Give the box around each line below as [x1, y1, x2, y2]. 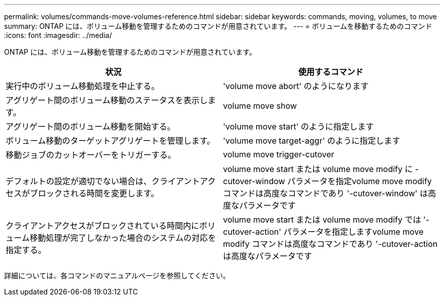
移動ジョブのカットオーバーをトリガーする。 [6, 150, 176, 160]
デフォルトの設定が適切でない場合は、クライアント [6, 176, 200, 186]
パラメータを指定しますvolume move [283, 227, 424, 237]
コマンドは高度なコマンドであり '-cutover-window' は [223, 188, 428, 198]
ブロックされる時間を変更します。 [30, 188, 159, 198]
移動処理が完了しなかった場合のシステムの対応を [29, 233, 216, 243]
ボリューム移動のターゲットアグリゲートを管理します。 [6, 136, 215, 146]
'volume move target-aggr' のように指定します [223, 136, 400, 146]
